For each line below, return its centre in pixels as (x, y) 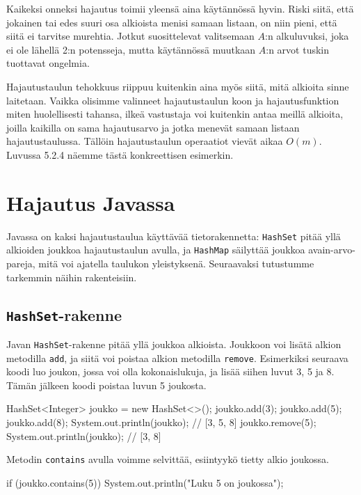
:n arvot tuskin (298, 49)
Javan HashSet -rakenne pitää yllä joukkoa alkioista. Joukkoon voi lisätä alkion (174, 344)
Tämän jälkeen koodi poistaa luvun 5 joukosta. (106, 385)
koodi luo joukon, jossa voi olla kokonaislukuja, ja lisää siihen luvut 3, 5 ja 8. (170, 371)
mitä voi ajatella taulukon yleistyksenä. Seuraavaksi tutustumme (176, 263)
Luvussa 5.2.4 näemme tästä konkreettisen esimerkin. (120, 154)
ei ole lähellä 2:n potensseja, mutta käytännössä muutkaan (131, 49)
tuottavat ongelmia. (48, 63)
